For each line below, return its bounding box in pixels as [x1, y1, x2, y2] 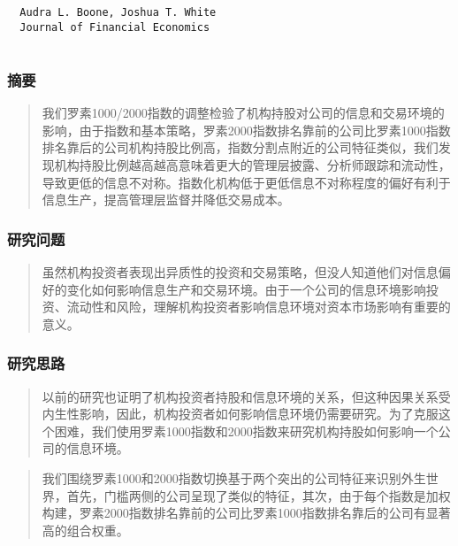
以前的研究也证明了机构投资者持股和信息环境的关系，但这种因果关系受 [42, 387, 451, 405]
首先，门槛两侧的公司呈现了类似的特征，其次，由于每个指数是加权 [66, 486, 451, 504]
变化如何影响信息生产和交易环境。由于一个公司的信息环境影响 [66, 280, 426, 298]
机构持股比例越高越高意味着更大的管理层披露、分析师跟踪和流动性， [54, 155, 451, 173]
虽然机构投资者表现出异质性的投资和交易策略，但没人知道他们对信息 [42, 262, 439, 281]
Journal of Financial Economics [19, 20, 210, 34]
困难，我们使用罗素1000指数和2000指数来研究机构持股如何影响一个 [54, 421, 439, 440]
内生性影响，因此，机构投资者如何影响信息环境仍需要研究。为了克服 [42, 404, 439, 423]
